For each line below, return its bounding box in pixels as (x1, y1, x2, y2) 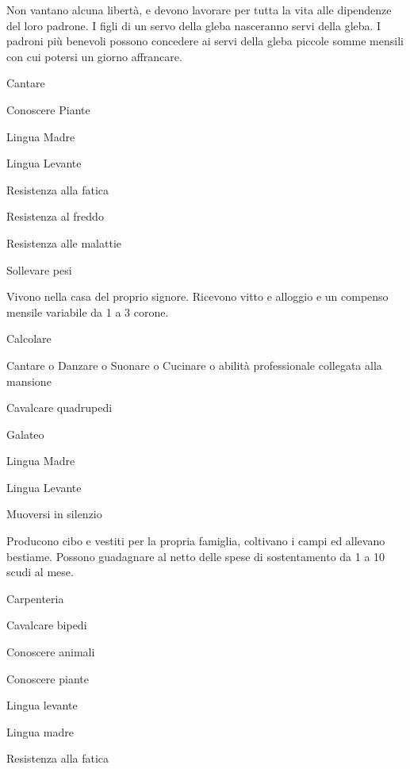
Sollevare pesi (6, 261, 72, 278)
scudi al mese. (6, 563, 74, 580)
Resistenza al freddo (6, 208, 104, 225)
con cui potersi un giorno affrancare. (6, 48, 182, 64)
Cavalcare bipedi (6, 617, 87, 633)
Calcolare (6, 330, 52, 347)
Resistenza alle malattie (6, 234, 121, 251)
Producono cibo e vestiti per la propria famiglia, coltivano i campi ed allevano (6, 533, 385, 549)
